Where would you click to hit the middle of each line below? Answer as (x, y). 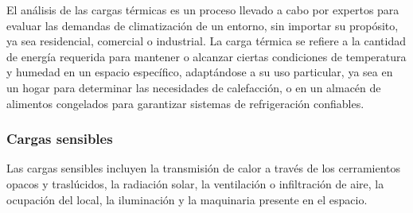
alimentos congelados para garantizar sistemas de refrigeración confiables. (185, 103)
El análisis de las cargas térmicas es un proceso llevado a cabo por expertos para (203, 10)
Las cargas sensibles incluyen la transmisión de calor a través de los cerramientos (204, 168)
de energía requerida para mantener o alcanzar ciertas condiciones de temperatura (206, 56)
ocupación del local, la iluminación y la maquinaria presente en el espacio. (187, 199)
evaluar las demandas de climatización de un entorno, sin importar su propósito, (203, 25)
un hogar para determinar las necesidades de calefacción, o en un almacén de (194, 87)
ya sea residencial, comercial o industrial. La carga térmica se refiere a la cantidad (206, 41)
